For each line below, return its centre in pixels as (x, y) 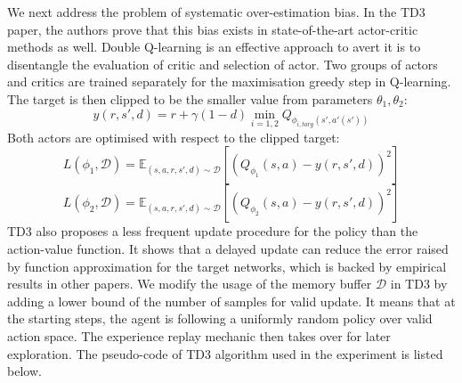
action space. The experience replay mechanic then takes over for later (199, 335)
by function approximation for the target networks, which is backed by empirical (227, 266)
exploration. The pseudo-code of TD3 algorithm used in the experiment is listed (225, 353)
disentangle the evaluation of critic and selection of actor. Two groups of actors (223, 64)
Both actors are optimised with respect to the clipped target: (174, 137)
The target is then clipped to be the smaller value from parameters (190, 98)
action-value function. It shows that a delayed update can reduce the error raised (228, 248)
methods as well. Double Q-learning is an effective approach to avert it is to (214, 47)
